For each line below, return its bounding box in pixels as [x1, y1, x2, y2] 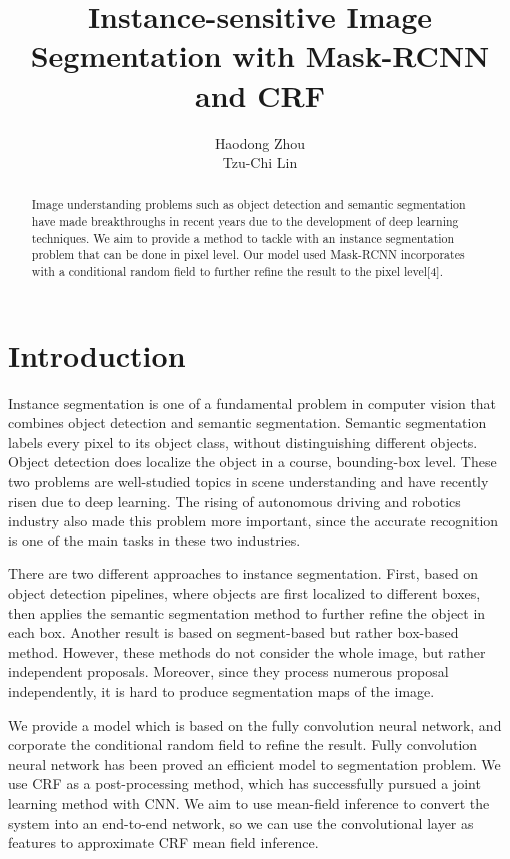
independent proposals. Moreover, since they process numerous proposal [8, 661, 449, 682]
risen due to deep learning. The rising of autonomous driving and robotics [8, 490, 461, 511]
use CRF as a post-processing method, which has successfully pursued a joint [8, 773, 481, 794]
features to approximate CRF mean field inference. [8, 832, 319, 853]
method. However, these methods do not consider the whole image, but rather [8, 641, 486, 662]
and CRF [195, 74, 325, 115]
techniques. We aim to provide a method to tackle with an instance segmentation [31, 229, 455, 246]
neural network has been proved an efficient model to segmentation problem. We [8, 753, 501, 774]
